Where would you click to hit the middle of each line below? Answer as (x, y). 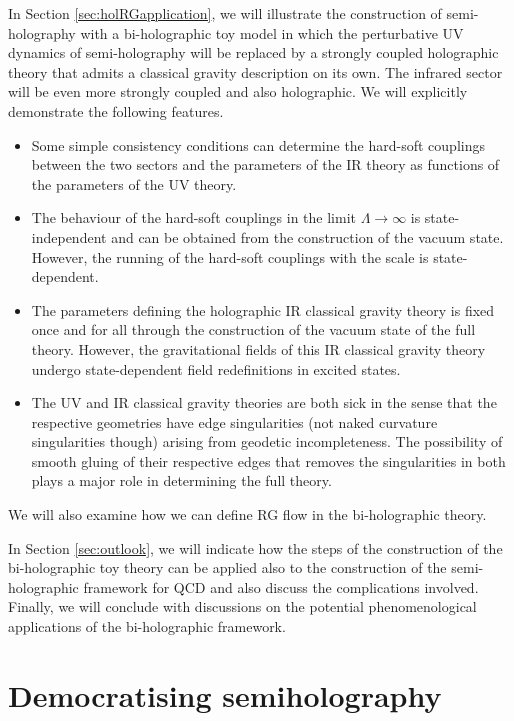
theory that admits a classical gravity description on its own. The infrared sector (255, 71)
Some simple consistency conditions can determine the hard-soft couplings (258, 144)
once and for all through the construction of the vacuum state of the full (253, 329)
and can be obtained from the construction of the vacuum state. (307, 236)
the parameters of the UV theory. (134, 183)
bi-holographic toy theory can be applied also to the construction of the (227, 567)
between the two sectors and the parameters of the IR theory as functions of (265, 164)
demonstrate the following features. (116, 110)
